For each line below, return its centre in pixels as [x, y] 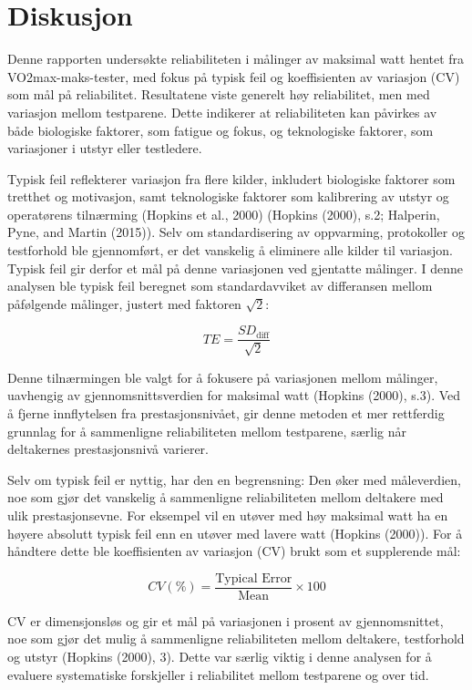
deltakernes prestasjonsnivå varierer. [108, 449]
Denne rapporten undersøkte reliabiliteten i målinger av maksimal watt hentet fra [236, 59]
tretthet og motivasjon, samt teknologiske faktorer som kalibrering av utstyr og [228, 196]
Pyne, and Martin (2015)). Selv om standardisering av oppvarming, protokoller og [236, 232]
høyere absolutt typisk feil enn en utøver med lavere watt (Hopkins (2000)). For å [235, 533]
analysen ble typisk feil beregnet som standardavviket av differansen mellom [220, 286]
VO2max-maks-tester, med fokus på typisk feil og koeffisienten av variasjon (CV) [234, 76]
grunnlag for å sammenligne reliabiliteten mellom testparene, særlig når [207, 431]
